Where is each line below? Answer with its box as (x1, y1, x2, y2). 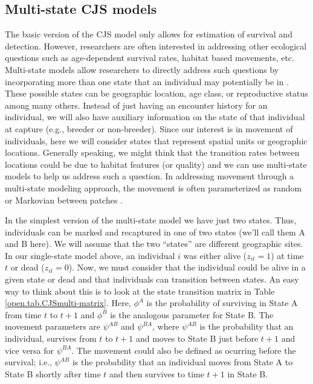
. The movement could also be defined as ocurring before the (71, 344, 296, 356)
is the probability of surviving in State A (146, 296, 298, 309)
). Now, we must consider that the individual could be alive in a (68, 261, 306, 274)
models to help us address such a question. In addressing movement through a (5, 170, 294, 182)
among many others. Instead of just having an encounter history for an (5, 98, 268, 111)
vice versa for (5, 344, 54, 356)
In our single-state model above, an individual (5, 249, 175, 261)
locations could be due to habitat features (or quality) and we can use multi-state (5, 158, 307, 170)
